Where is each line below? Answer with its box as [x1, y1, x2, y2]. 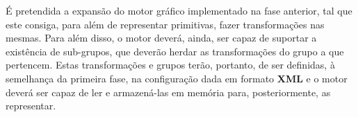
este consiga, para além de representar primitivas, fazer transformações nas [6, 17, 325, 31]
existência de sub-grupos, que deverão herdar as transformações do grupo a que [6, 44, 344, 58]
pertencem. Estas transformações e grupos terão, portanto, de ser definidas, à [6, 57, 335, 72]
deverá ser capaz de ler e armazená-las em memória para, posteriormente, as [6, 84, 331, 99]
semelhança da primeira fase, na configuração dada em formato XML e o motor [6, 71, 348, 85]
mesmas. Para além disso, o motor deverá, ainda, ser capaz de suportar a [6, 30, 317, 45]
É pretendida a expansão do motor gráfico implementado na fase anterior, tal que [6, 3, 352, 17]
